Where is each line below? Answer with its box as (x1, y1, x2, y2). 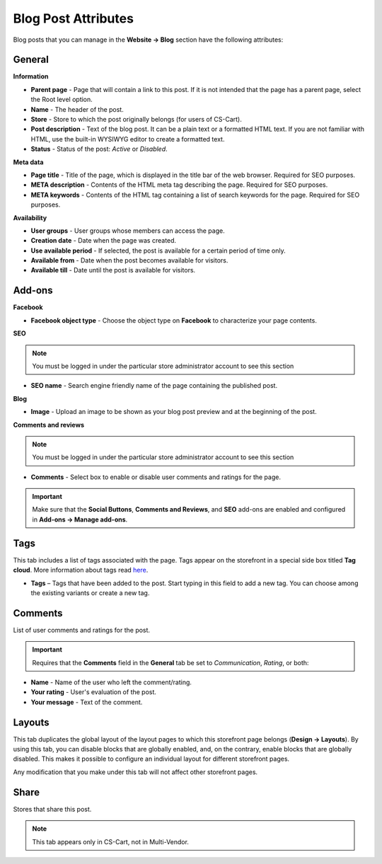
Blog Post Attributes (13, 11, 134, 26)
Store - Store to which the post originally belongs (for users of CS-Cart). (30, 115, 242, 124)
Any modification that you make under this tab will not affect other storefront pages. (13, 768, 258, 776)
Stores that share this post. (13, 805, 92, 813)
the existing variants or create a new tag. (30, 588, 150, 597)
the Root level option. (30, 96, 93, 104)
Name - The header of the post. (30, 105, 124, 113)
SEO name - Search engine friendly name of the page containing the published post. (30, 381, 278, 390)
